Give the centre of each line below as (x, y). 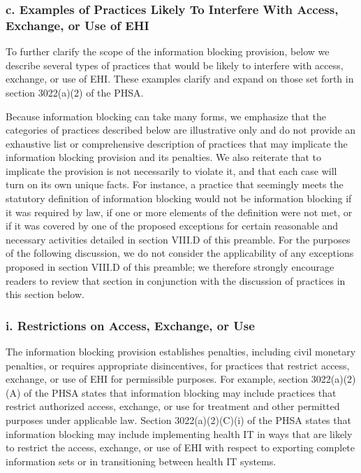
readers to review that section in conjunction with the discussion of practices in (176, 280)
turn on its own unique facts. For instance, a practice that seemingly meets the (175, 184)
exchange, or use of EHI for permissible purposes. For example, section (157, 379)
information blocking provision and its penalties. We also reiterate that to (164, 157)
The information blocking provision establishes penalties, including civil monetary (181, 352)
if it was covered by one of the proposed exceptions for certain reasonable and (172, 226)
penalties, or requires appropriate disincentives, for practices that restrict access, (178, 365)
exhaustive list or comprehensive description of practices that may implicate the (177, 143)
